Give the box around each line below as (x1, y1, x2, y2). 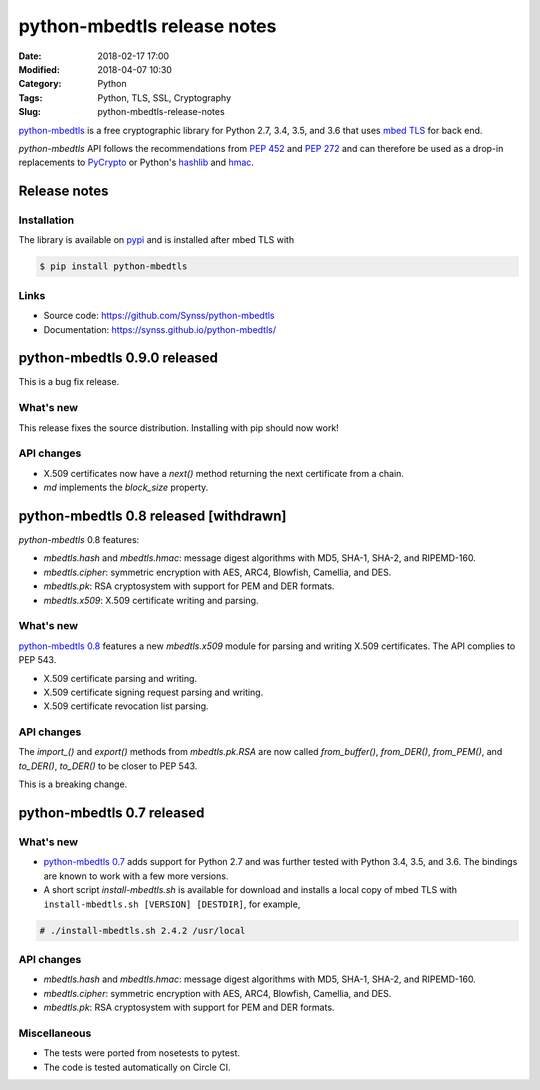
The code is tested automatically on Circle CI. (43, 1061, 231, 1073)
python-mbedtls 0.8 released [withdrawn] (18, 507, 287, 524)
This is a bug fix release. (18, 376, 120, 388)
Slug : (18, 106, 42, 118)
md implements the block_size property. (43, 481, 209, 494)
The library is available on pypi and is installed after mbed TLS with (18, 234, 295, 246)
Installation (18, 213, 75, 227)
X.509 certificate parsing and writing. (43, 672, 198, 684)
